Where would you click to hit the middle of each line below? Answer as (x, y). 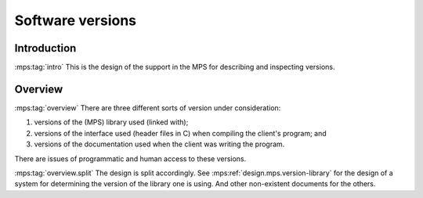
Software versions (76, 20)
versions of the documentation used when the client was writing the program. (159, 144)
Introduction (45, 48)
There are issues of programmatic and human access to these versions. (130, 158)
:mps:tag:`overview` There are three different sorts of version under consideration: (148, 108)
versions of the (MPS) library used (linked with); (111, 122)
